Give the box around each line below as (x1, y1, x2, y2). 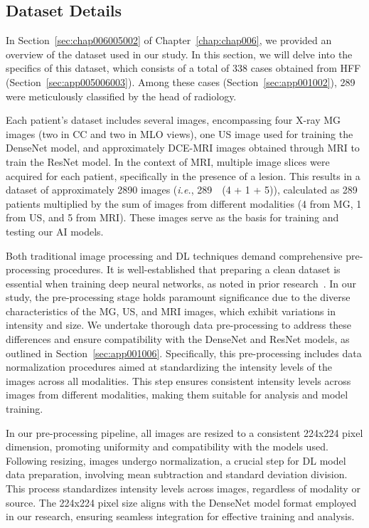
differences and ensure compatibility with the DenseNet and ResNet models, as (6, 332, 350, 347)
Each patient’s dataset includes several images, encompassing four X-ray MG (6, 112, 341, 127)
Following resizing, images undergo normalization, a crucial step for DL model (6, 453, 346, 468)
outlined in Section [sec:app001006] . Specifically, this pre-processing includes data (6, 345, 362, 360)
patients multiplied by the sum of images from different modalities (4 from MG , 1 (6, 196, 362, 211)
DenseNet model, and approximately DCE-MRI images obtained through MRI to (6, 140, 360, 155)
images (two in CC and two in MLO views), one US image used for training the (6, 126, 353, 141)
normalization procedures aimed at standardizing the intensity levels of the (6, 359, 332, 374)
